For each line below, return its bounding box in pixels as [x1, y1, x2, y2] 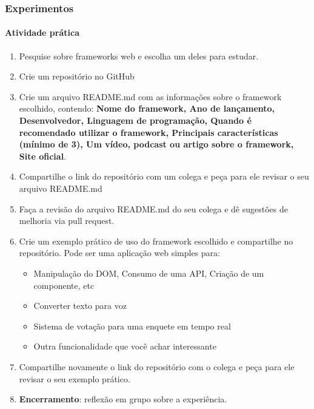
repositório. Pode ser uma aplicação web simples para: [19, 246, 220, 259]
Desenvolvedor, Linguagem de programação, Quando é [19, 114, 252, 127]
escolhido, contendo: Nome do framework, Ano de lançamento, [19, 102, 275, 115]
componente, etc [33, 279, 95, 291]
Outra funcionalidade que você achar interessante [33, 340, 216, 353]
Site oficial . [19, 149, 67, 162]
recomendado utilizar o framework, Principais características [19, 126, 278, 138]
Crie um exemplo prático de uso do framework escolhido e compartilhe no [19, 234, 293, 247]
